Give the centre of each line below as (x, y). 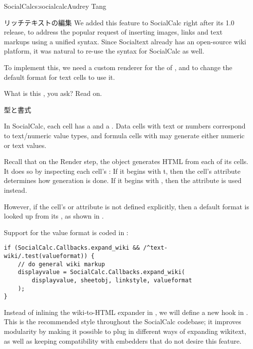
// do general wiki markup (61, 264)
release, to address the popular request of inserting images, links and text (113, 32)
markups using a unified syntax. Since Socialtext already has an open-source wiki (125, 41)
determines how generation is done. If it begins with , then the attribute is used (123, 180)
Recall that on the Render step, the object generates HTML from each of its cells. (126, 161)
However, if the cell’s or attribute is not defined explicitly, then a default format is (127, 206)
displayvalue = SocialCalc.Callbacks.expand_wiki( (101, 272)
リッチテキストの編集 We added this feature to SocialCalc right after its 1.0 (119, 22)
